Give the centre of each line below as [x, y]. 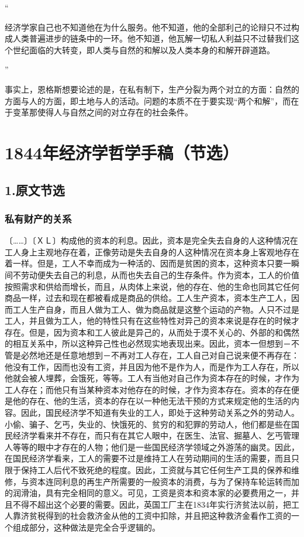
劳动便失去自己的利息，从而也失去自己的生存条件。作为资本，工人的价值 [160, 274]
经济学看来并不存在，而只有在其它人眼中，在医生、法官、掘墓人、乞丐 [148, 435]
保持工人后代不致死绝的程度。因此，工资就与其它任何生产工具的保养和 [156, 470]
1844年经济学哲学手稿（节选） [122, 152]
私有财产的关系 [38, 218]
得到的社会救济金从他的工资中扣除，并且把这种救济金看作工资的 [168, 516]
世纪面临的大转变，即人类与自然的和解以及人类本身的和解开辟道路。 [144, 49]
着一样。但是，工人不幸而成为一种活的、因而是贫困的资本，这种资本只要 [144, 263]
